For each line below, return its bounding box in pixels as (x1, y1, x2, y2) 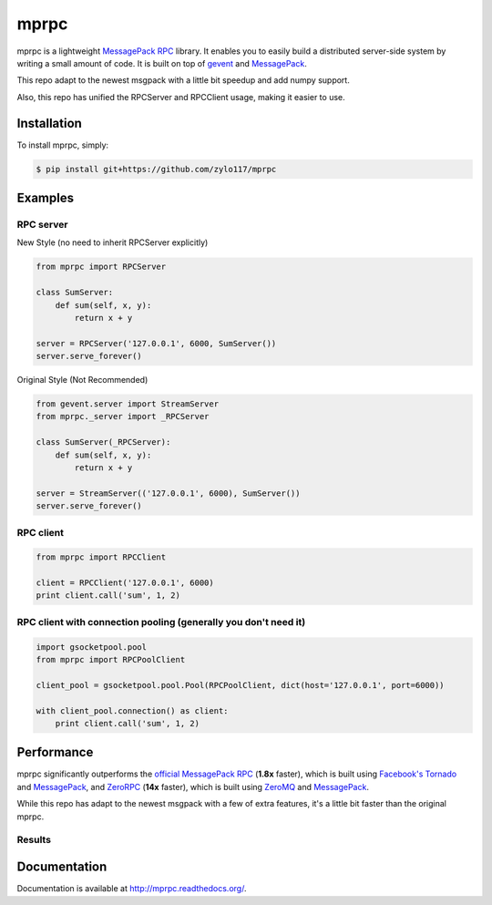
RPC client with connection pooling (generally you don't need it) (16, 615, 306, 628)
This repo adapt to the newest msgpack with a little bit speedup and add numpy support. (16, 75, 350, 86)
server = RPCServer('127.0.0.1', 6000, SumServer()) (36, 338, 277, 348)
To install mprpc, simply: (16, 139, 109, 150)
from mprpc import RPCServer (36, 262, 167, 273)
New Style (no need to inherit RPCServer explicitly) (16, 237, 209, 248)
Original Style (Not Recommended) (16, 375, 149, 386)
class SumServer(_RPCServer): (36, 437, 171, 447)
